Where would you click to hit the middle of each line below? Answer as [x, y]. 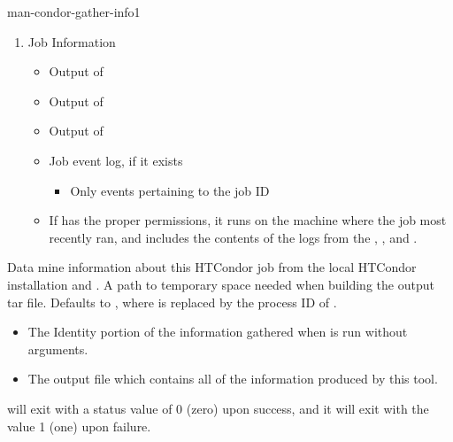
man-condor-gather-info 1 [74, 12]
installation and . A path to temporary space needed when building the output [221, 284]
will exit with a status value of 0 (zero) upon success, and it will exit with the [218, 408]
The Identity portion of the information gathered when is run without [218, 332]
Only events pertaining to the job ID [170, 190]
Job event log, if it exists [116, 160]
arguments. [58, 349]
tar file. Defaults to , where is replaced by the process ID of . [172, 302]
